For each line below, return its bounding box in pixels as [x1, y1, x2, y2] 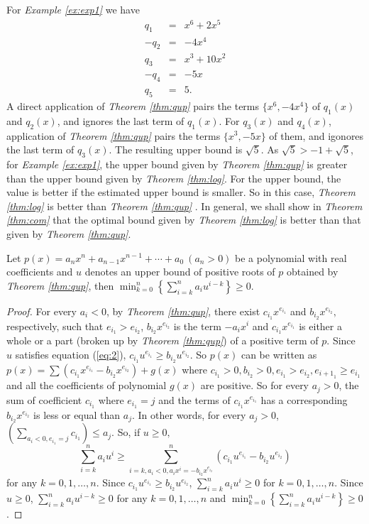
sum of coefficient [6, 392, 82, 407]
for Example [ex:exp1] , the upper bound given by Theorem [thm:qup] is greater [6, 156, 348, 171]
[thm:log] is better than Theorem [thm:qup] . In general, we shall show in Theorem [6, 198, 363, 213]
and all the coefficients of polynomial [6, 378, 167, 393]
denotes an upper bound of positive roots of [84, 264, 275, 279]
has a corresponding [260, 392, 348, 407]
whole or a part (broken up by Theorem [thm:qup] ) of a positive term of [6, 333, 319, 348]
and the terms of [158, 392, 231, 407]
